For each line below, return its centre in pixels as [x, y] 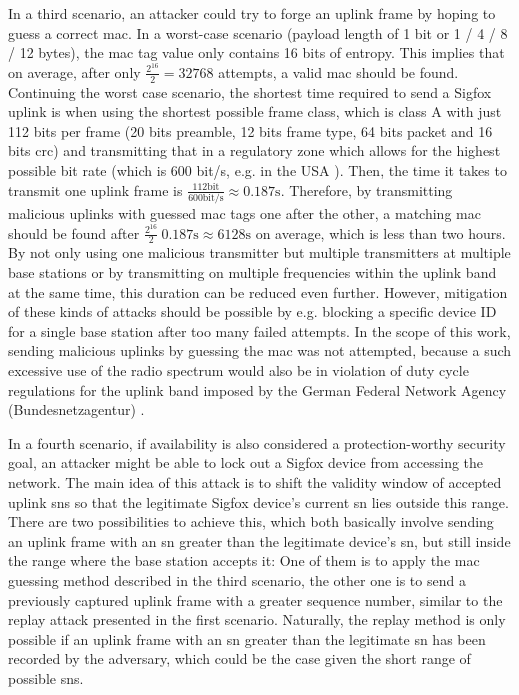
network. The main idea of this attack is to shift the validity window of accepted [255, 482]
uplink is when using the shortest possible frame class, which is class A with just [255, 111]
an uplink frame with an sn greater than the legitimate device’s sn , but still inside [259, 540]
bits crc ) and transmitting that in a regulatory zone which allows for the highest [254, 150]
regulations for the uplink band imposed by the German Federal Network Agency [257, 389]
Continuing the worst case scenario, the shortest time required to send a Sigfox [250, 91]
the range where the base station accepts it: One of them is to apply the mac [244, 560]
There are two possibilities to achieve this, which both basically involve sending [251, 521]
